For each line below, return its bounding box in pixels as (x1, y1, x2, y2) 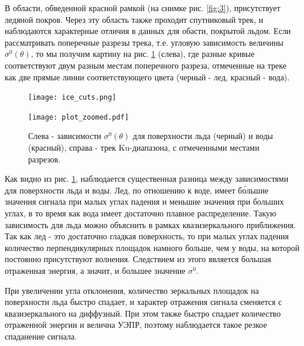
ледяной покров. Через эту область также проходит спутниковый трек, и (5, 13, 264, 25)
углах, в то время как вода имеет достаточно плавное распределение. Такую (5, 207, 276, 219)
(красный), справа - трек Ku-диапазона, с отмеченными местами (28, 141, 259, 154)
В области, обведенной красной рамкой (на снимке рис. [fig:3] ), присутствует (5, 2, 281, 13)
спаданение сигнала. (5, 330, 77, 342)
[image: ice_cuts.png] (28, 93, 117, 102)
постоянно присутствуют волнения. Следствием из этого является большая (5, 253, 271, 265)
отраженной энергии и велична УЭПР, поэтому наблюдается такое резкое (5, 318, 267, 331)
